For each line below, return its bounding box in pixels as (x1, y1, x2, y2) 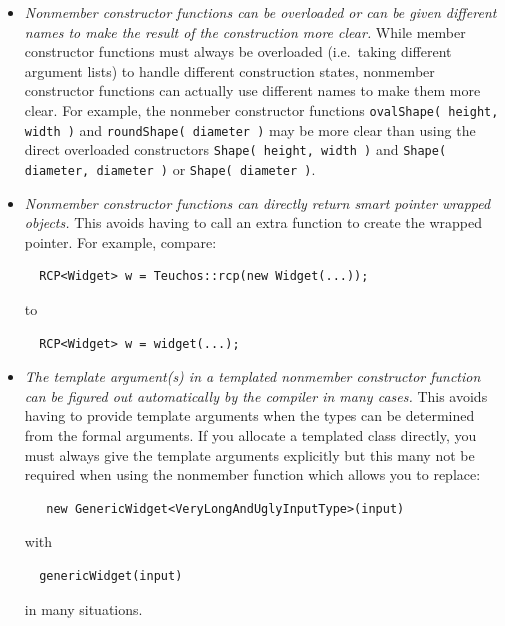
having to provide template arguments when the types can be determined (24, 405, 475, 426)
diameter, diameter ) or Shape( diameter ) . (24, 158, 316, 179)
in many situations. (24, 598, 143, 619)
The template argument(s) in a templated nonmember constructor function (24, 366, 481, 387)
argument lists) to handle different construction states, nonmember (24, 60, 435, 81)
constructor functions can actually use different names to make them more (24, 80, 481, 101)
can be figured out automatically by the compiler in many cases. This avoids (24, 385, 488, 406)
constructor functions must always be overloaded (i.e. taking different (24, 41, 452, 62)
